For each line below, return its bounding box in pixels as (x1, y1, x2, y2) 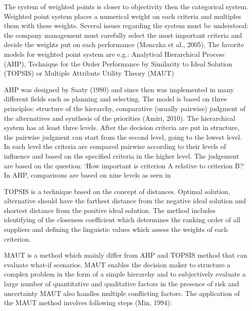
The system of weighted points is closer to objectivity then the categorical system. (4, 1, 248, 11)
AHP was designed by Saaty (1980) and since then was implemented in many (4, 84, 234, 94)
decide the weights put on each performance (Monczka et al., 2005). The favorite (4, 39, 244, 49)
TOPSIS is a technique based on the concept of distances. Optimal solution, (4, 186, 230, 196)
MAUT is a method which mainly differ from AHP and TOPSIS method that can (4, 250, 248, 260)
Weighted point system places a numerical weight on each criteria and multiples (4, 11, 241, 21)
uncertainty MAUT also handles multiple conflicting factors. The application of (4, 288, 240, 298)
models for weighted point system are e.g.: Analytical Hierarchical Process (4, 49, 225, 59)
